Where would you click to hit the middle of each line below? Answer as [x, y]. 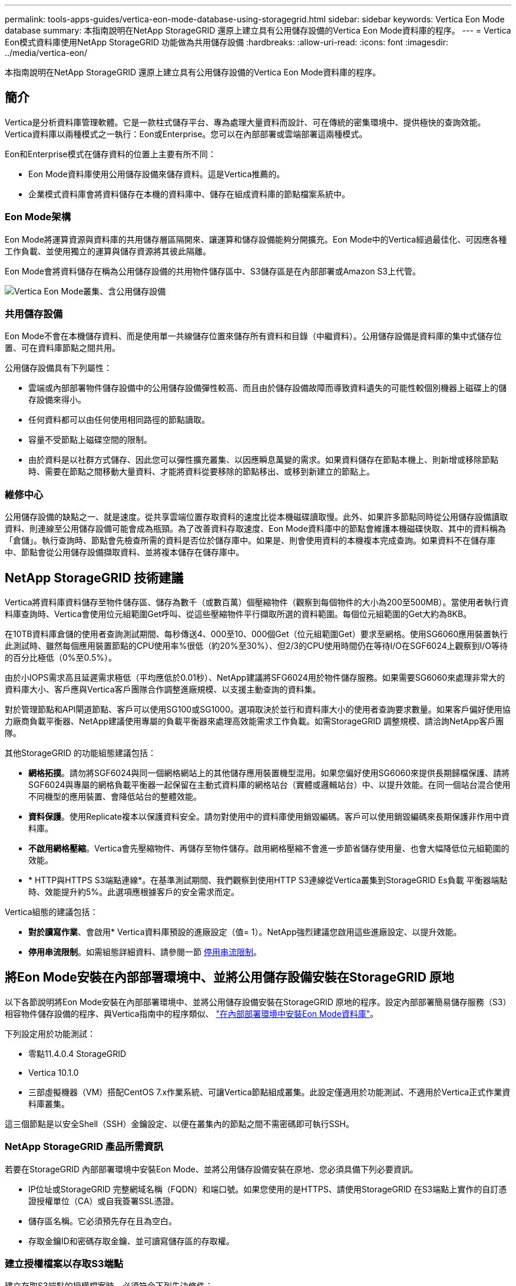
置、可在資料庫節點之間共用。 [62, 348]
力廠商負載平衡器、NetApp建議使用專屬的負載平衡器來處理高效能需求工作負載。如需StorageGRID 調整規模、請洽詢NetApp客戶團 [254, 721]
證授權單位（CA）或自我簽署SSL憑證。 [104, 1201]
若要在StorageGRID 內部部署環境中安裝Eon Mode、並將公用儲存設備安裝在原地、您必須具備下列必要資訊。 [211, 1169]
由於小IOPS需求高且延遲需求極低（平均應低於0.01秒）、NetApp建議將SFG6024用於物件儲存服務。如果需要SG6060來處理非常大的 [255, 677]
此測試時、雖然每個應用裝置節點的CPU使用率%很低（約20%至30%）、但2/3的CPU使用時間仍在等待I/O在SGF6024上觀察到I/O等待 [257, 645]
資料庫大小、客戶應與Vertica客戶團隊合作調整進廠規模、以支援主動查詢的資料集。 [163, 689]
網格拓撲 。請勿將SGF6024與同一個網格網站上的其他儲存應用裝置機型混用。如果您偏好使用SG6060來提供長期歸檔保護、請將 [269, 773]
